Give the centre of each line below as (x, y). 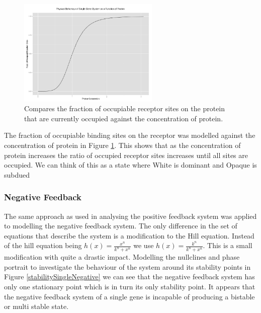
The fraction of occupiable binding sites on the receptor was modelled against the (130, 135)
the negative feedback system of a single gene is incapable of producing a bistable (129, 296)
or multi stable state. (36, 306)
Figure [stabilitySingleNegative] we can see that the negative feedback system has (129, 277)
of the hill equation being (43, 245)
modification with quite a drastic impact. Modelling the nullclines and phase (122, 257)
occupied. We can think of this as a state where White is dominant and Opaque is (130, 165)
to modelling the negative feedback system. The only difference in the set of (121, 226)
